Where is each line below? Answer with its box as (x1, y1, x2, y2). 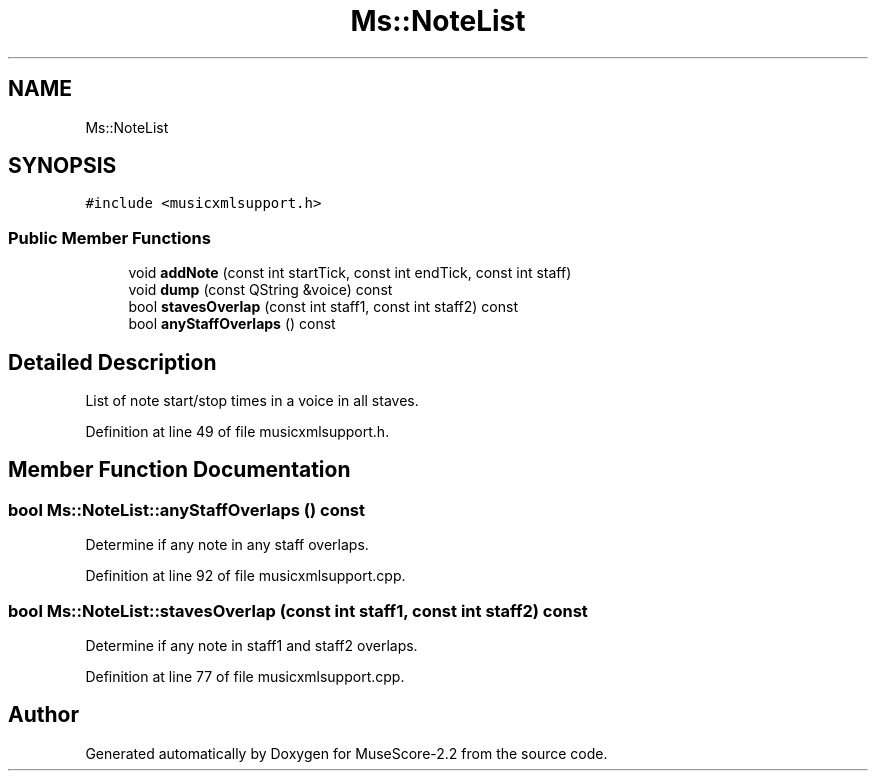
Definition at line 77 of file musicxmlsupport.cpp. (85, 668, 405, 685)
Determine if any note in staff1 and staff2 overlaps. (85, 637, 418, 654)
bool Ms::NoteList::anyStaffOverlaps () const (8, 499, 365, 520)
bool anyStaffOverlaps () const (128, 315, 336, 333)
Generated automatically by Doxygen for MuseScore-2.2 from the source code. (85, 744, 608, 762)
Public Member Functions (8, 227, 211, 248)
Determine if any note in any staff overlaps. (85, 536, 369, 554)
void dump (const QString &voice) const (128, 281, 393, 299)
